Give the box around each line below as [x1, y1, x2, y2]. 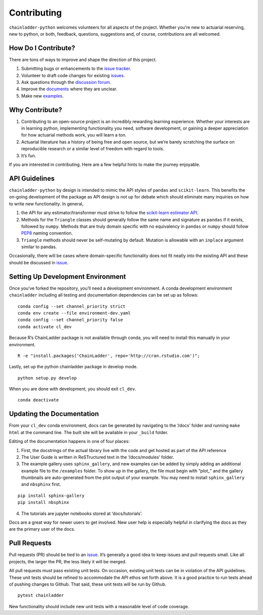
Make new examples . [21, 93, 64, 99]
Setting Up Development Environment [9, 272, 126, 280]
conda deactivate [18, 397, 59, 403]
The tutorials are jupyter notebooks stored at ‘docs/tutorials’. [21, 510, 143, 516]
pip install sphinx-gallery [18, 493, 85, 498]
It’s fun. [21, 153, 37, 159]
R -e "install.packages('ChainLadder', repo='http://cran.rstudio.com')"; [18, 353, 200, 358]
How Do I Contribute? [9, 44, 75, 52]
